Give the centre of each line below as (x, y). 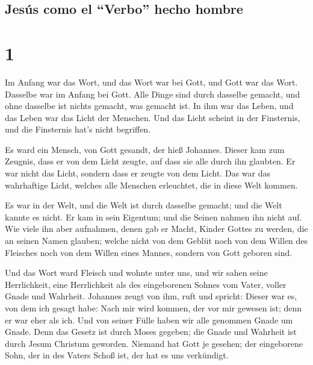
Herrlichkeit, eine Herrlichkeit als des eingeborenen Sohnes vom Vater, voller (146, 284)
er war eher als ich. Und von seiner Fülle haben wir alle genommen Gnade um (149, 320)
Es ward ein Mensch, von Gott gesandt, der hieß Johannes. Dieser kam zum (145, 149)
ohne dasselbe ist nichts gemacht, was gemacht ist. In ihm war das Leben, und (149, 106)
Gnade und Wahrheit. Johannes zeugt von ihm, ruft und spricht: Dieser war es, (151, 296)
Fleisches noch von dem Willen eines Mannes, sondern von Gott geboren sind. (149, 252)
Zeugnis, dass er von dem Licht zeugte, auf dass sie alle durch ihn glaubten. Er (150, 161)
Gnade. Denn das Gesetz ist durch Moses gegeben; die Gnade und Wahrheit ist (151, 332)
